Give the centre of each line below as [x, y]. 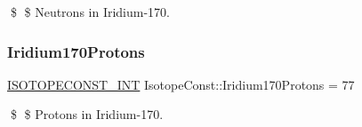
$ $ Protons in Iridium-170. [87, 114]
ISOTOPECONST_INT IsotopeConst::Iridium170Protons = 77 [181, 84]
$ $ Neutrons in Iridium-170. [90, 12]
